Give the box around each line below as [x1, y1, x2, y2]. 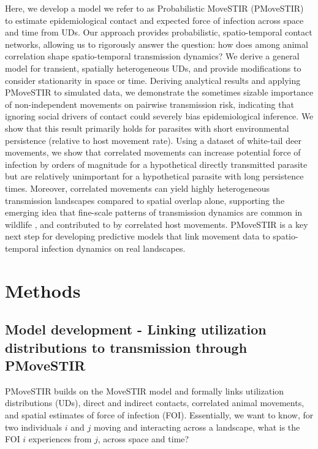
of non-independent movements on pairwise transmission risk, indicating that [5, 97, 294, 110]
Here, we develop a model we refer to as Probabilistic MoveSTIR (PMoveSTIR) [5, 2, 304, 14]
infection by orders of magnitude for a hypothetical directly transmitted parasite [5, 157, 308, 170]
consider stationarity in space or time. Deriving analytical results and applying [5, 74, 301, 86]
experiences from [28, 432, 92, 445]
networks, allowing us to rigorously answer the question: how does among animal [5, 37, 308, 50]
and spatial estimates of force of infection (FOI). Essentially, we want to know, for [5, 409, 314, 421]
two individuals [5, 420, 62, 433]
